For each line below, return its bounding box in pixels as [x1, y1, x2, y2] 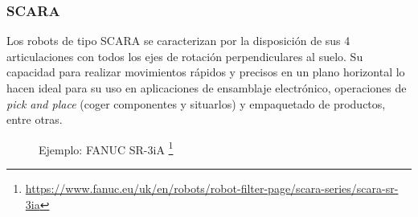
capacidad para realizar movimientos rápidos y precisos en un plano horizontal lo [6, 63, 405, 80]
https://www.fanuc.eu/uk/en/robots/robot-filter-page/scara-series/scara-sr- [25, 180, 399, 197]
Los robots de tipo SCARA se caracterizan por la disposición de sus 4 [6, 32, 350, 49]
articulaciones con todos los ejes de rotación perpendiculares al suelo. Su [6, 47, 363, 64]
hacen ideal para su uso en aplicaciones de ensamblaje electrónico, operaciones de [6, 80, 407, 96]
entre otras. [6, 111, 63, 128]
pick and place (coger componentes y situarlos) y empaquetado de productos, [6, 95, 386, 112]
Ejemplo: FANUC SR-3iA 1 [39, 138, 174, 158]
